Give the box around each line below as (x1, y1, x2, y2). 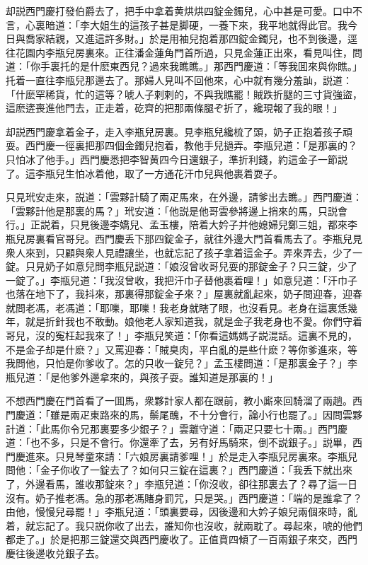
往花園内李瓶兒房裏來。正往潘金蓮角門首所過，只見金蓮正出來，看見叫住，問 (6, 45, 362, 59)
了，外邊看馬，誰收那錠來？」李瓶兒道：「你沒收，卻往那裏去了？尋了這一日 (6, 477, 357, 491)
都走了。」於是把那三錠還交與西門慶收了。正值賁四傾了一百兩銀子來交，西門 (6, 532, 357, 547)
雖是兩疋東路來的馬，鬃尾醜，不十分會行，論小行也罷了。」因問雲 (50, 407, 352, 422)
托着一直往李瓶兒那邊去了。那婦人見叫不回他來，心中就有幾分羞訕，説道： (6, 72, 352, 87)
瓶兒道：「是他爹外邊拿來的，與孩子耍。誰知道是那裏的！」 (6, 369, 278, 384)
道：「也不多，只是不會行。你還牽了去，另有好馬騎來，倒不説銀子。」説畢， (6, 435, 352, 450)
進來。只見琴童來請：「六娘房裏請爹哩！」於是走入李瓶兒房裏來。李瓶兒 (25, 448, 357, 463)
